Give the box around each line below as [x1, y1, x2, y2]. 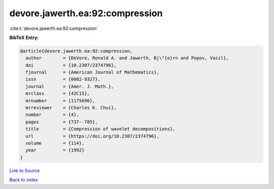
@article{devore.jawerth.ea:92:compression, [20, 48, 133, 54]
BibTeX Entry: [9, 34, 39, 41]
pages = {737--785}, [25, 119, 98, 125]
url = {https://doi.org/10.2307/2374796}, [25, 133, 159, 139]
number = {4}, [25, 112, 80, 118]
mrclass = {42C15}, [25, 91, 90, 96]
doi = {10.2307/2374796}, [25, 62, 117, 68]
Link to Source [9, 167, 40, 173]
